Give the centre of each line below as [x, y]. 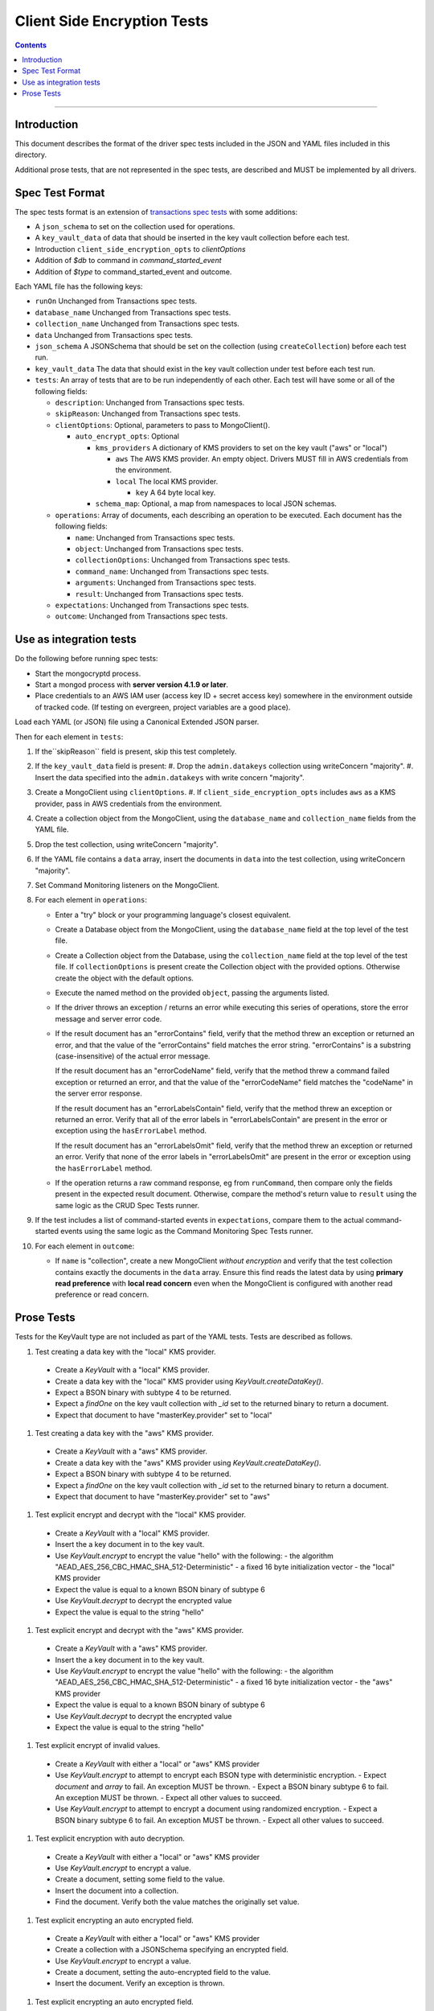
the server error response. [98, 1093]
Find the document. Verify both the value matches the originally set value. [177, 1902]
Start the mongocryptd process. [88, 673]
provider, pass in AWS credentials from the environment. [129, 804]
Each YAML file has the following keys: [79, 286]
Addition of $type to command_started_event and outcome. [133, 271]
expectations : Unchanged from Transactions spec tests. [152, 605]
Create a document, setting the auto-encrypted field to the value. [163, 1972]
